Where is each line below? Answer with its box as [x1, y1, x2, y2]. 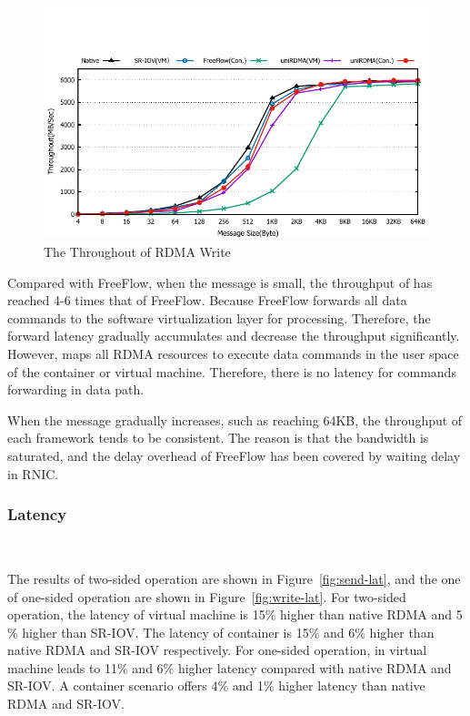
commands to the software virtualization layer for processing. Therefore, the [7, 308, 431, 327]
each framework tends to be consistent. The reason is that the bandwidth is [7, 428, 429, 447]
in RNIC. [7, 464, 59, 483]
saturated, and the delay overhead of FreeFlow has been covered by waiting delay [7, 445, 461, 465]
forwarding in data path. [7, 380, 145, 399]
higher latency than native [278, 676, 425, 695]
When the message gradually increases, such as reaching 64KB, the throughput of [7, 410, 463, 429]
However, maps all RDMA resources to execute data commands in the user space [7, 343, 459, 363]
